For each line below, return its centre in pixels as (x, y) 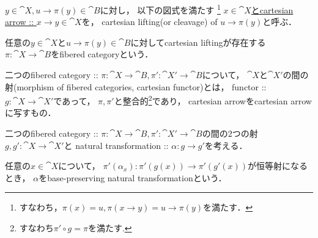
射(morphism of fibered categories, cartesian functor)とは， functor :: (136, 86)
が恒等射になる (277, 166)
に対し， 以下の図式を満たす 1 (160, 9)
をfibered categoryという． (102, 54)
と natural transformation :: (116, 145)
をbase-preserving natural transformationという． (133, 177)
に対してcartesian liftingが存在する (198, 42)
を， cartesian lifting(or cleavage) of (150, 22)
